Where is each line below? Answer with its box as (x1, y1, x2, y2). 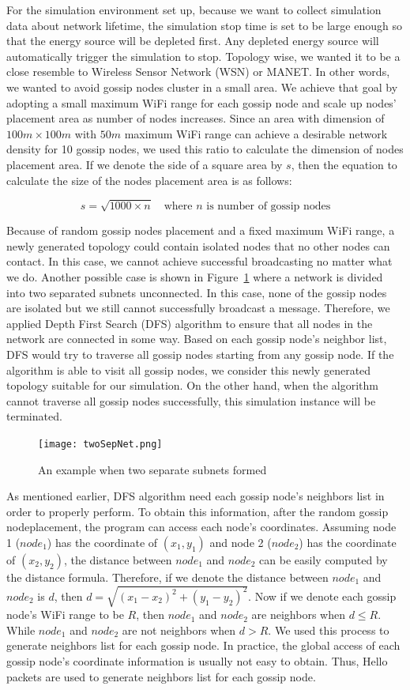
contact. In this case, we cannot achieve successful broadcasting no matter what (6, 253, 393, 270)
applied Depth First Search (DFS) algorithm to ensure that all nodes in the (6, 315, 373, 331)
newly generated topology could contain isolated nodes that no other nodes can (6, 237, 390, 254)
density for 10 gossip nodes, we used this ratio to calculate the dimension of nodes (6, 141, 404, 157)
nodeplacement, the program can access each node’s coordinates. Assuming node (6, 518, 397, 535)
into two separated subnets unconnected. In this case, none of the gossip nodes (6, 284, 387, 300)
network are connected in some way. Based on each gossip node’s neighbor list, (6, 330, 387, 347)
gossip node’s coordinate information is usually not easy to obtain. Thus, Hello (6, 652, 388, 669)
